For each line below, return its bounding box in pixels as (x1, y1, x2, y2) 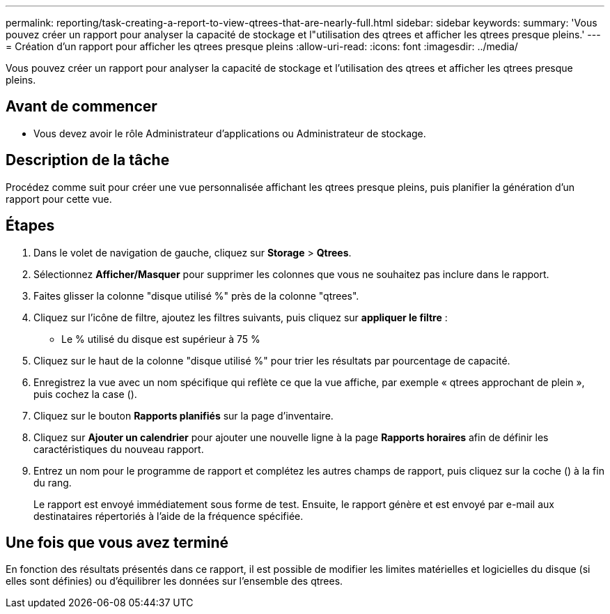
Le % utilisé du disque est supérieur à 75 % (61, 332, 260, 345)
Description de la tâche (6, 151, 170, 169)
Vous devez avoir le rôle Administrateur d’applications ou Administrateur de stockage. (33, 127, 426, 139)
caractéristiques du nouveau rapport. (33, 443, 204, 455)
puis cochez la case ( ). (33, 387, 137, 400)
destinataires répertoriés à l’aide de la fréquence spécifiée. (33, 509, 304, 522)
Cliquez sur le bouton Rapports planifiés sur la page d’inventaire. (33, 409, 334, 422)
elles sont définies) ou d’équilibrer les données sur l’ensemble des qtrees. (6, 575, 343, 588)
